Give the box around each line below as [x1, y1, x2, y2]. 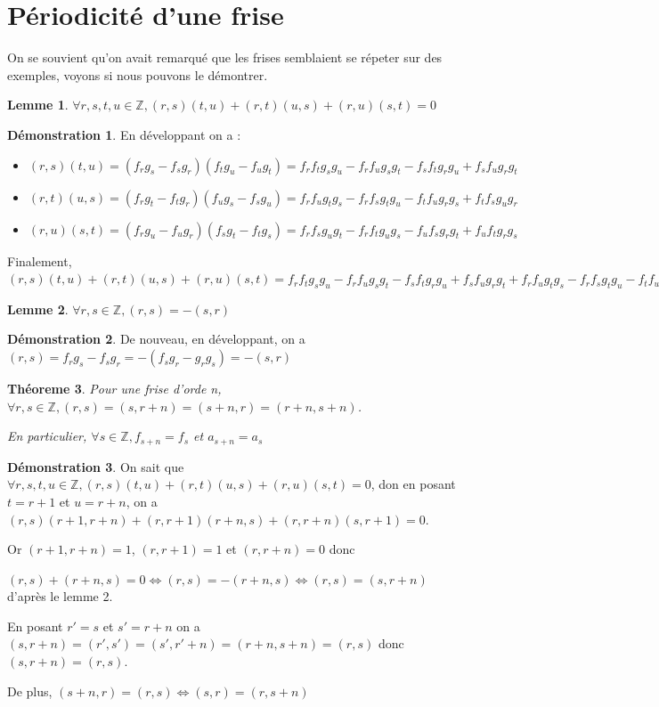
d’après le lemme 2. [7, 587, 113, 605]
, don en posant [370, 475, 456, 493]
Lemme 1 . [7, 95, 69, 114]
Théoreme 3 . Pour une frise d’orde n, [7, 379, 222, 398]
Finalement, [7, 251, 72, 270]
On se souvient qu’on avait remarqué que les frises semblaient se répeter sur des [7, 48, 443, 67]
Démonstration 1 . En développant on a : [7, 125, 241, 143]
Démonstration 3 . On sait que [7, 457, 184, 475]
